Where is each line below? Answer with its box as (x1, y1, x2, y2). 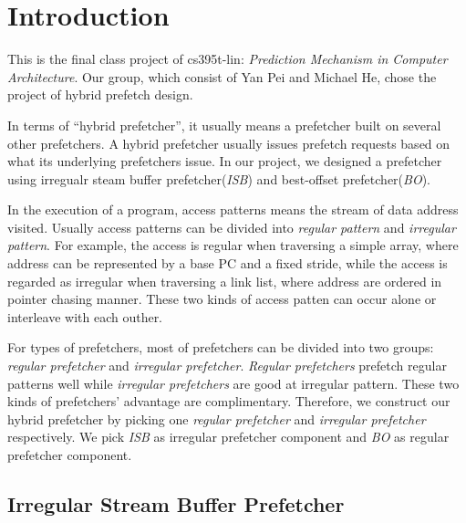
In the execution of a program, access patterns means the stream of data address (7, 200, 459, 219)
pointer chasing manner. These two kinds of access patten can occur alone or (7, 289, 437, 309)
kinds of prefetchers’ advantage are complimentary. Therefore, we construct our (7, 392, 450, 411)
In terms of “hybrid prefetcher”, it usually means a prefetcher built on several (7, 115, 441, 134)
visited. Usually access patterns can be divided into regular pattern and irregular (7, 217, 456, 236)
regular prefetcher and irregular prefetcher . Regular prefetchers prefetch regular (7, 356, 447, 375)
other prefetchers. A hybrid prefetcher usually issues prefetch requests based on (7, 133, 450, 152)
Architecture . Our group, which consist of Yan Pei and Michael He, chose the (7, 67, 437, 86)
